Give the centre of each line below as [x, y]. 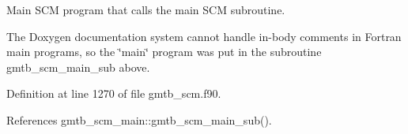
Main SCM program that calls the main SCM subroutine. [146, 9]
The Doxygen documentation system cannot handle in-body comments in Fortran [204, 36]
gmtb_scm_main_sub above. [78, 67]
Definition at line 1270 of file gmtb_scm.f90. [114, 93]
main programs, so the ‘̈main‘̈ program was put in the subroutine [164, 52]
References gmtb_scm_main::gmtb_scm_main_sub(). [139, 119]
